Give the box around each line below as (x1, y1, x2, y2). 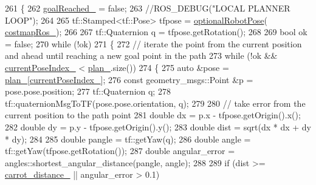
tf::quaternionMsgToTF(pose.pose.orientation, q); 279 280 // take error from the (5, 96, 306, 109)
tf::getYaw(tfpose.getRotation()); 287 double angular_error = (5, 144, 235, 157)
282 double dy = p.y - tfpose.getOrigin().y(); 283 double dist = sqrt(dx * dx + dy (5, 120, 312, 133)
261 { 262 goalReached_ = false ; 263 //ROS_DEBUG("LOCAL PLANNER (5, 2, 290, 14)
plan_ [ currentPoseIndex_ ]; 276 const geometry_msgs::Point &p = (5, 73, 253, 86)
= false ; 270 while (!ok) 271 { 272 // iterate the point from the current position (5, 37, 302, 50)
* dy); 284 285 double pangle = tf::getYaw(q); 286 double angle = (5, 132, 251, 145)
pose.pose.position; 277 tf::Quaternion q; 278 (5, 85, 171, 98)
